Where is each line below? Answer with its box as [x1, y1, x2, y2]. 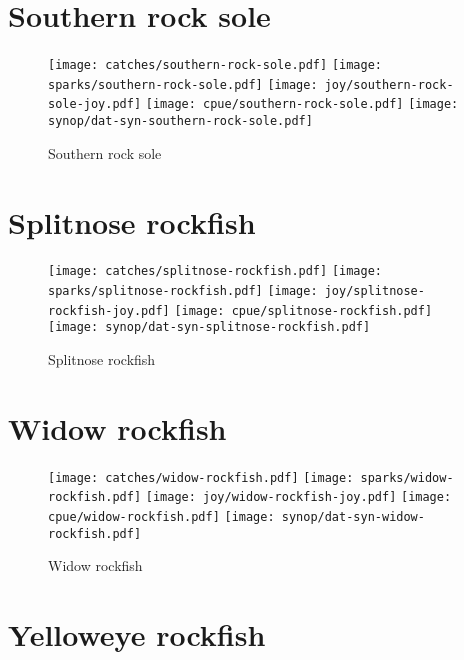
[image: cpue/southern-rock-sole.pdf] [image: [145, 97, 459, 112]
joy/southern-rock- [324, 77, 454, 92]
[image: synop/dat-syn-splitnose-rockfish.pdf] [48, 320, 371, 335]
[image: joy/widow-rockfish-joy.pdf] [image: [145, 490, 452, 505]
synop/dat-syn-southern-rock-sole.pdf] [48, 114, 313, 129]
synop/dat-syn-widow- [281, 510, 425, 525]
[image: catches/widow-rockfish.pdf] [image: [48, 470, 354, 485]
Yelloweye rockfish [8, 614, 266, 655]
